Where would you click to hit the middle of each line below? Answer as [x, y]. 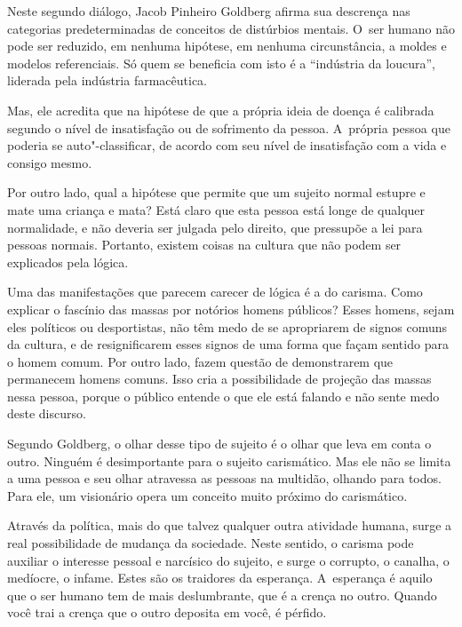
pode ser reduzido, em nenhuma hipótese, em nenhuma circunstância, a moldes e [227, 46]
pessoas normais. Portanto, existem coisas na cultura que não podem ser [204, 245]
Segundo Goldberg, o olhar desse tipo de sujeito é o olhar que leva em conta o [219, 444]
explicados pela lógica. [68, 262]
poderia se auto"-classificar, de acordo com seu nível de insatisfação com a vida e [227, 145]
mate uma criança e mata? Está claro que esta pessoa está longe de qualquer [216, 209]
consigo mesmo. [50, 162]
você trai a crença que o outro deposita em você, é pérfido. [167, 612]
